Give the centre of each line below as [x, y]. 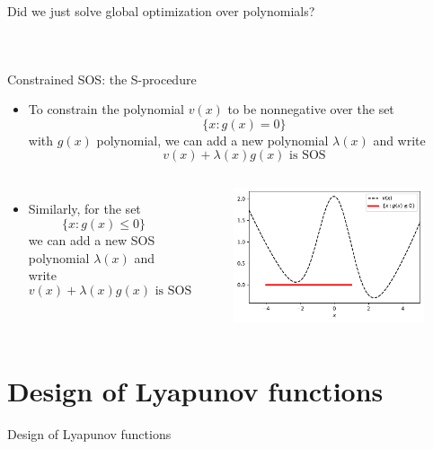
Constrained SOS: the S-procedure [102, 79]
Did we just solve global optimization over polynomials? [161, 11]
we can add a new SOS [92, 239]
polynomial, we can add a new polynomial [212, 140]
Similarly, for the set [84, 209]
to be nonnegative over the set [311, 109]
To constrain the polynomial [106, 109]
